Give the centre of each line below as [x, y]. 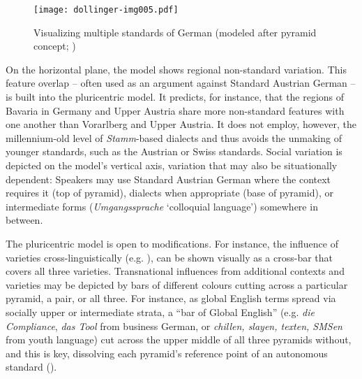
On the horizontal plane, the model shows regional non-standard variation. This [176, 69]
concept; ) [55, 46]
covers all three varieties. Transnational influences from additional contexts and [175, 271]
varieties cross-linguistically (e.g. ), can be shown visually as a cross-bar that [169, 257]
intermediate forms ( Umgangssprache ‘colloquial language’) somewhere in [162, 206]
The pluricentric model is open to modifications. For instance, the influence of [172, 243]
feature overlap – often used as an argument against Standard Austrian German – [181, 83]
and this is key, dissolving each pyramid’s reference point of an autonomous [167, 353]
